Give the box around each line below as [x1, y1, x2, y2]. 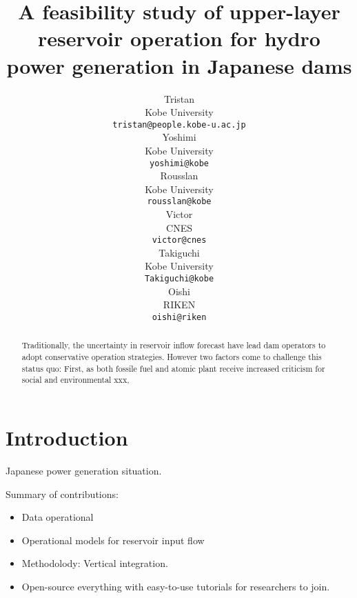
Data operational [21, 510, 94, 524]
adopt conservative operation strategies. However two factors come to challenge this [21, 351, 322, 363]
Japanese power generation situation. [6, 463, 162, 477]
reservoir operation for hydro [38, 24, 320, 52]
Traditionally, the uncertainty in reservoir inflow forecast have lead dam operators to [21, 339, 326, 351]
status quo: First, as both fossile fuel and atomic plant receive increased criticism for [21, 362, 325, 374]
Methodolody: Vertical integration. [21, 556, 168, 570]
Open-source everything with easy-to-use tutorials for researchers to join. [21, 579, 330, 593]
